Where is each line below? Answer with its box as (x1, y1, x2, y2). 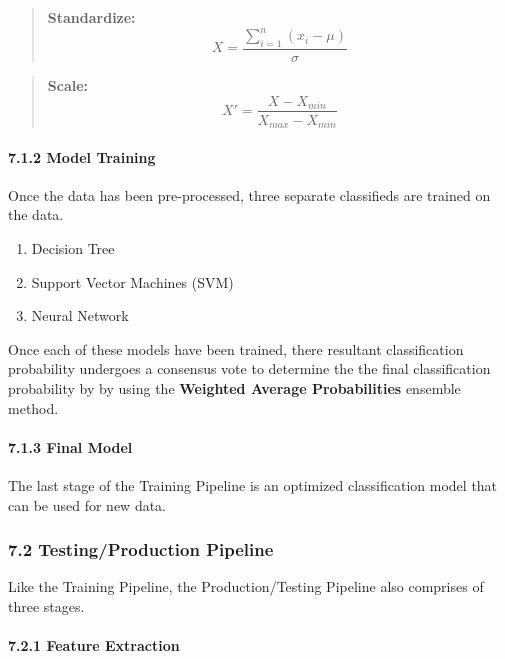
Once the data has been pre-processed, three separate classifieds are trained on (8, 184, 491, 205)
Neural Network (31, 305, 129, 326)
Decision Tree (31, 238, 115, 259)
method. (8, 397, 59, 418)
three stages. (8, 595, 85, 616)
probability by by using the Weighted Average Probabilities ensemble (8, 377, 461, 398)
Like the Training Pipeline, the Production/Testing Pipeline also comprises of (8, 576, 484, 597)
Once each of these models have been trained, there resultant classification (8, 338, 464, 359)
